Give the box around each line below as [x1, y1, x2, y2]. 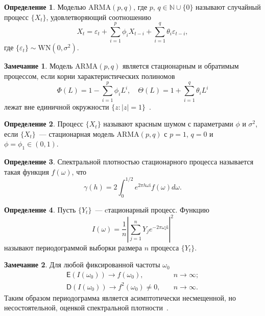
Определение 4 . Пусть [4, 204, 76, 215]
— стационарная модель [39, 128, 114, 139]
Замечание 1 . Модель [4, 60, 73, 71]
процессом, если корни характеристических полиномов [4, 70, 175, 81]
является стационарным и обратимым [122, 60, 239, 71]
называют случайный [196, 2, 261, 12]
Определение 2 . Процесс [4, 118, 84, 129]
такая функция [4, 166, 49, 177]
